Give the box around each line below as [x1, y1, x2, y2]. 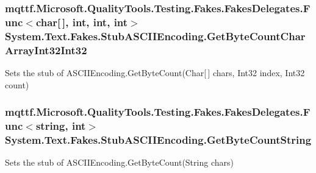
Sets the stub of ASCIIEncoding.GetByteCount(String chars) [5, 156, 234, 169]
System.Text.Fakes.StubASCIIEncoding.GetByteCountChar [5, 28, 306, 43]
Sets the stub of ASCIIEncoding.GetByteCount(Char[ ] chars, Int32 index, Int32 [5, 66, 305, 79]
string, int [35, 118, 86, 133]
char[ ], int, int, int [35, 14, 128, 29]
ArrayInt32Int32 [5, 42, 87, 57]
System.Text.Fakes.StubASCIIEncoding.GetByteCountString [5, 132, 312, 147]
